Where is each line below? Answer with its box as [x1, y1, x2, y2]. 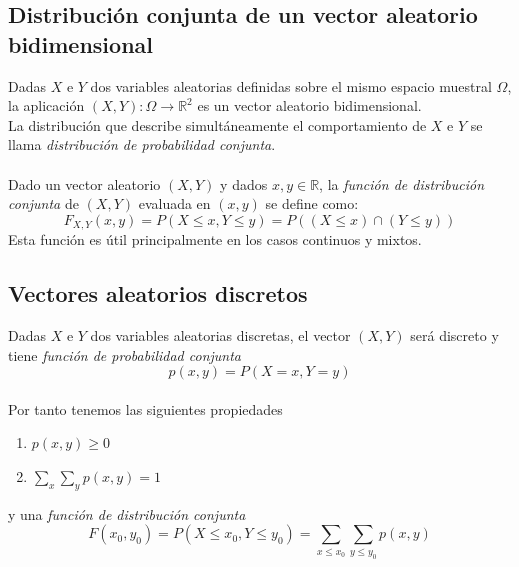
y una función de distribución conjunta [8, 503, 246, 524]
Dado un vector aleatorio [8, 173, 161, 194]
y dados [220, 173, 268, 194]
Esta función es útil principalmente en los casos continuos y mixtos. [8, 229, 422, 250]
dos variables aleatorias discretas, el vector [90, 325, 351, 345]
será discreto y [410, 325, 499, 345]
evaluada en [138, 193, 211, 214]
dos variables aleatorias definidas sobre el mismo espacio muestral [90, 75, 492, 96]
